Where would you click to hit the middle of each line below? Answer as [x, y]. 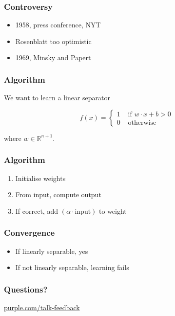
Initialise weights [40, 178]
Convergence [29, 233]
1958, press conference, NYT [58, 25]
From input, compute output [58, 194]
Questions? [26, 289]
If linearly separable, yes [52, 251]
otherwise [142, 123]
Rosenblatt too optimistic [53, 41]
